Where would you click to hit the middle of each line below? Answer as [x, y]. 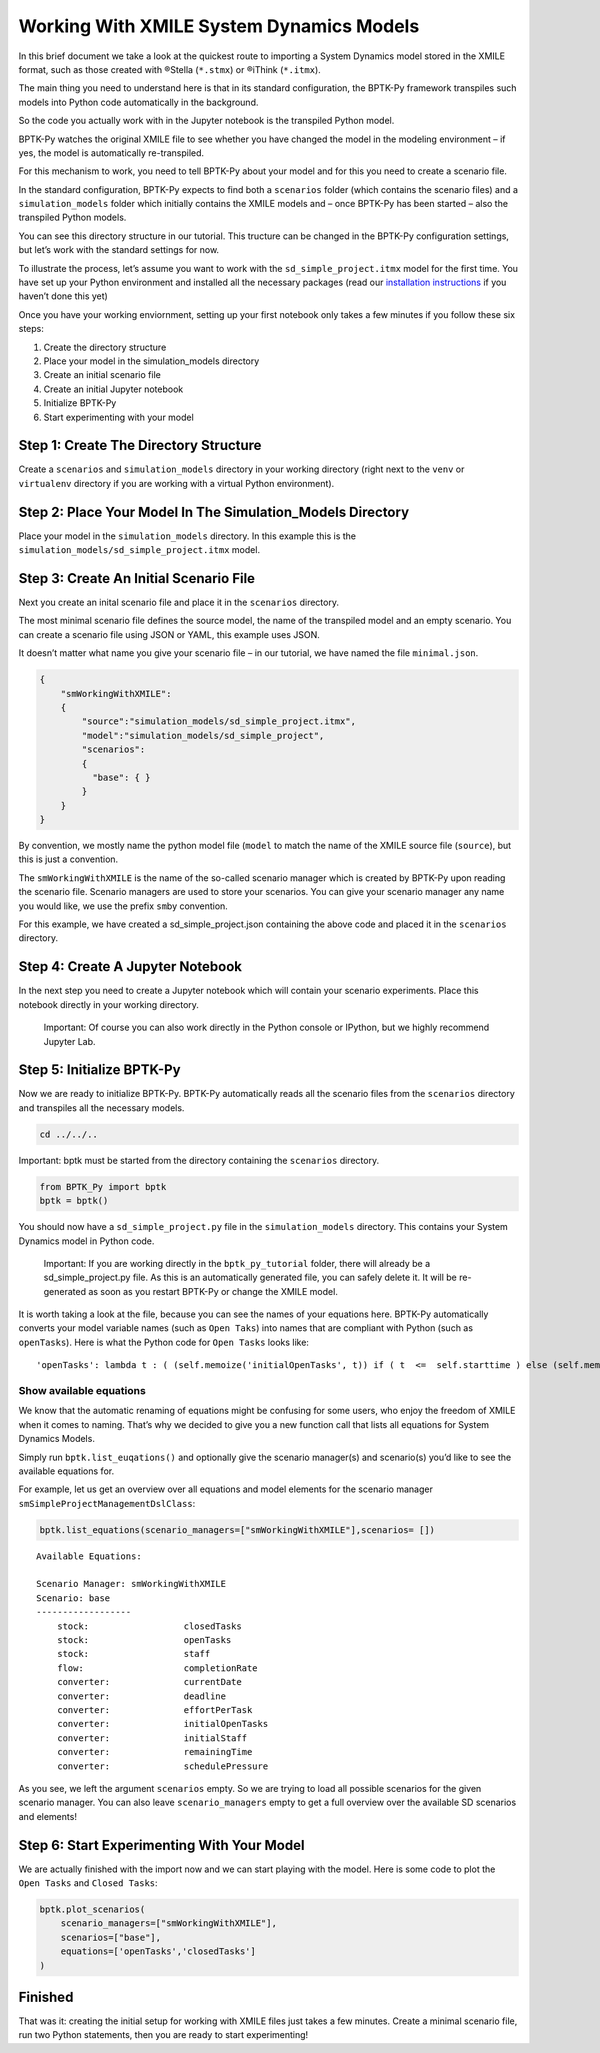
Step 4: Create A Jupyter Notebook [130, 966]
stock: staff [133, 1654]
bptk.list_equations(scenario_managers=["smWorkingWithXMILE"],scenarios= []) [237, 1529]
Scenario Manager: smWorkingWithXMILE [131, 1584]
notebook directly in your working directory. [109, 1004]
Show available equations [82, 1391]
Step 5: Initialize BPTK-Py [99, 1070]
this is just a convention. [68, 859]
